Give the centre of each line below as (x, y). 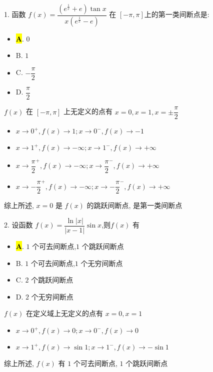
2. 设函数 (18, 225)
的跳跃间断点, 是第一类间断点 (134, 205)
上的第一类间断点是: (177, 14)
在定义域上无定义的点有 (65, 313)
